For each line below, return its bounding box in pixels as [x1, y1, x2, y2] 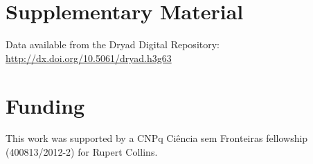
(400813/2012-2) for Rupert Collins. [6, 145, 158, 159]
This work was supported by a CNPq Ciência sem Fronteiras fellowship [6, 131, 308, 145]
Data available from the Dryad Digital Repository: [6, 37, 220, 52]
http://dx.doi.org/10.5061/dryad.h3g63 [6, 50, 172, 65]
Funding [6, 91, 85, 119]
